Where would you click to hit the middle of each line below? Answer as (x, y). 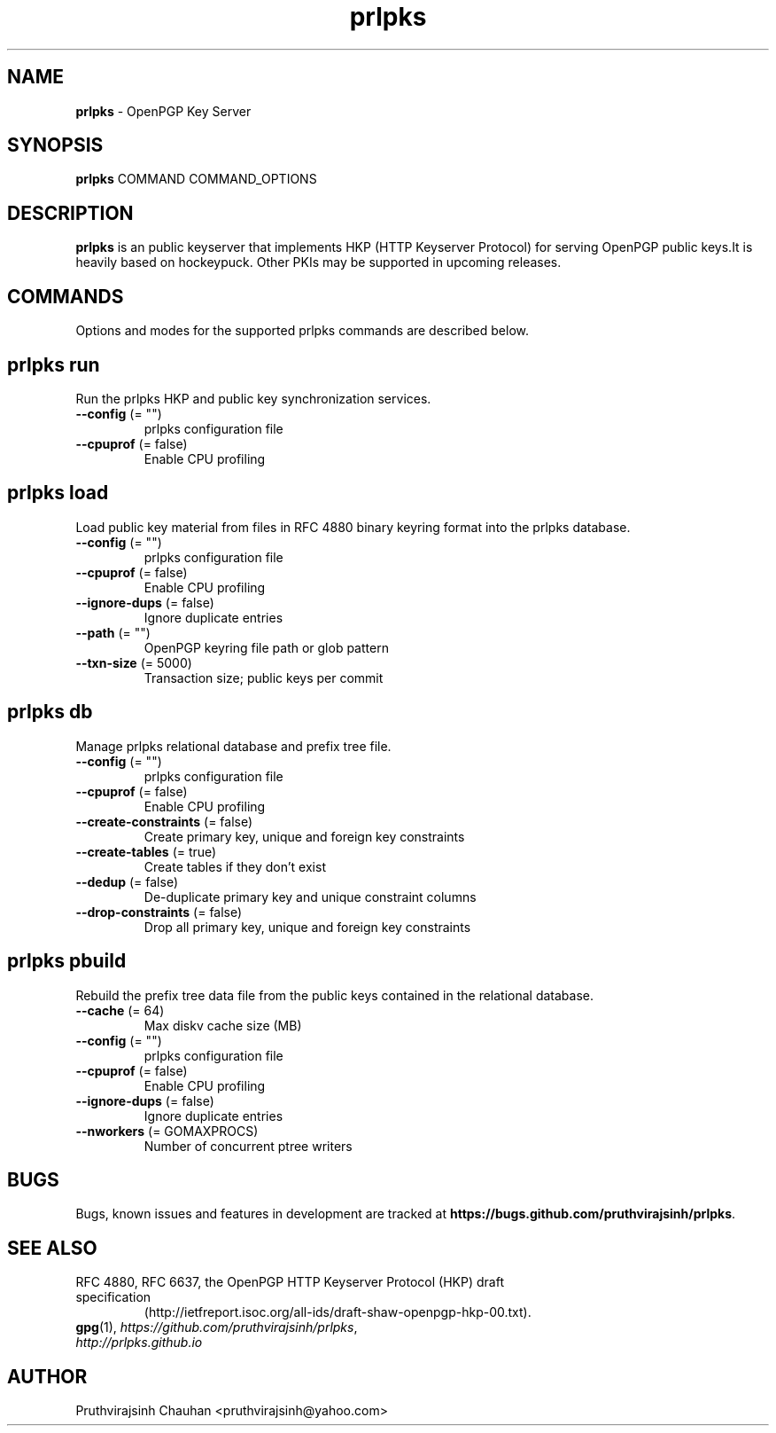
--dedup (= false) (127, 881)
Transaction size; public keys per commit (264, 677)
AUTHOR (47, 1376)
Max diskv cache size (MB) (223, 1025)
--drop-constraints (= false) (159, 912)
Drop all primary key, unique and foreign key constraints (307, 927)
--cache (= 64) (120, 1010)
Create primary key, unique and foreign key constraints (304, 836)
